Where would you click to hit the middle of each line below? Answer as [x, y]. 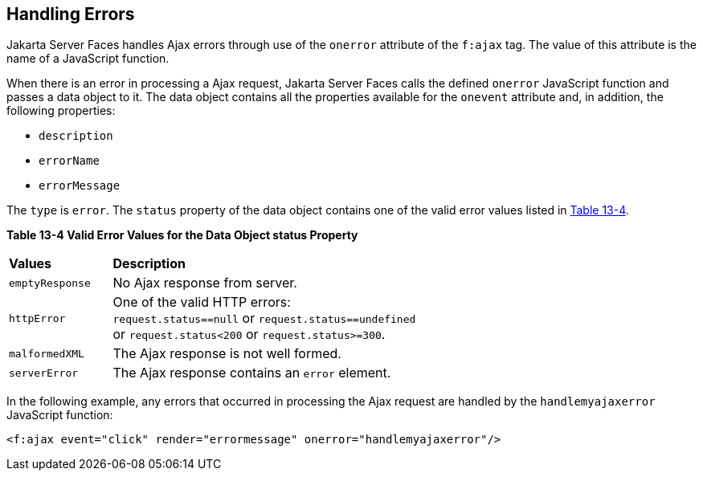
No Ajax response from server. [205, 283]
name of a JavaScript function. [88, 59]
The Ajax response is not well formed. [227, 354]
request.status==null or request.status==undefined [264, 318]
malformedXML [47, 353]
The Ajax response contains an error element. [252, 373]
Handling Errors [71, 14]
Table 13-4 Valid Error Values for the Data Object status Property [182, 235]
